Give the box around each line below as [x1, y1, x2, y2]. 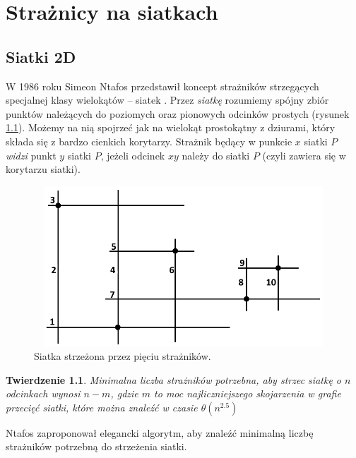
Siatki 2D [6, 45, 76, 67]
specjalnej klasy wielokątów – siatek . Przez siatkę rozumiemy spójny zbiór [6, 92, 329, 107]
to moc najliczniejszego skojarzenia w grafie [154, 386, 341, 401]
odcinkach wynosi [6, 386, 81, 401]
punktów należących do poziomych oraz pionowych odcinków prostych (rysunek [6, 106, 350, 121]
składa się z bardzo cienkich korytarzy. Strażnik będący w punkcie [6, 133, 292, 148]
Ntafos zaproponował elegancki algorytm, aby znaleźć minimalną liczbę [6, 425, 314, 440]
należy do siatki [182, 147, 250, 162]
